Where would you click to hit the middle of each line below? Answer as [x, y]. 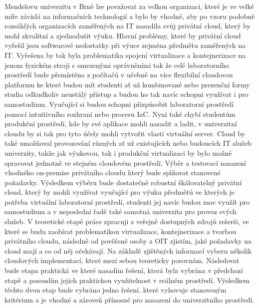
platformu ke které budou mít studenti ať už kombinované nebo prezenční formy [127, 84]
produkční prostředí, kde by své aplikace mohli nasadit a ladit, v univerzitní [121, 124]
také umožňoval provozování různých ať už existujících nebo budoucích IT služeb [128, 143]
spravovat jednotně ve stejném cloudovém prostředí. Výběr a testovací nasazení [125, 162]
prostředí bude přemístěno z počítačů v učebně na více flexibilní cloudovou [119, 75]
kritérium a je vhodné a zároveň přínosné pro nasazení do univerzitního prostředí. [129, 299]
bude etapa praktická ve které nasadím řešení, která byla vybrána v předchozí [124, 270]
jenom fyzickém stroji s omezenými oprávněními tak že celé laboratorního [117, 65]
